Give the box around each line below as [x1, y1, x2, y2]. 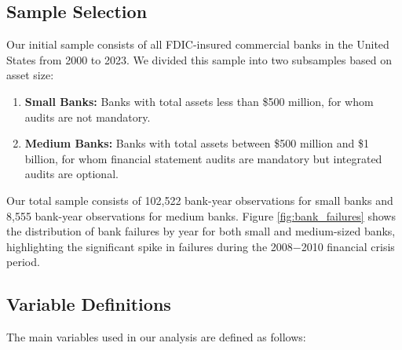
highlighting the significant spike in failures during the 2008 [6, 238, 293, 254]
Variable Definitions [6, 292, 171, 316]
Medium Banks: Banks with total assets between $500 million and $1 [24, 135, 369, 151]
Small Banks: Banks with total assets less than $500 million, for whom [24, 93, 374, 109]
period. [6, 253, 40, 270]
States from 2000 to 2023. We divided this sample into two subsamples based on [6, 51, 392, 67]
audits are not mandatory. [24, 108, 151, 125]
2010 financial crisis [301, 238, 395, 254]
